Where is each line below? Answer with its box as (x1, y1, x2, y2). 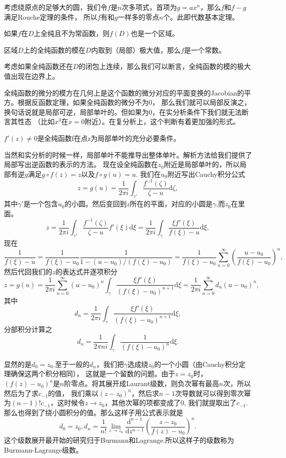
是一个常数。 (184, 44, 226, 55)
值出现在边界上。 (4, 70, 59, 81)
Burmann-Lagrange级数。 (4, 445, 83, 455)
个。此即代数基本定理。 (163, 11, 239, 22)
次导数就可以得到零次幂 (175, 388, 251, 398)
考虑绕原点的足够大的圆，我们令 (4, 2, 107, 12)
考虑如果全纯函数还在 (4, 61, 73, 71)
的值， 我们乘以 (48, 388, 99, 398)
